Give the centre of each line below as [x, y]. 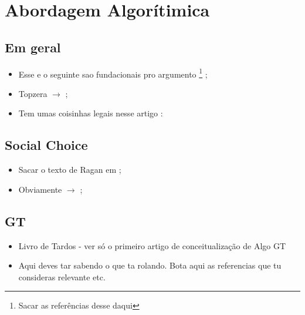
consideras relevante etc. [62, 277]
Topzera [33, 93]
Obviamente [40, 189]
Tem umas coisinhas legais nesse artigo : [91, 113]
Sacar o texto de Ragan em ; [70, 170]
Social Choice [46, 145]
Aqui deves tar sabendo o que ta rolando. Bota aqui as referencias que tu [150, 265]
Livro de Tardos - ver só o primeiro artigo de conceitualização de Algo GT [152, 245]
